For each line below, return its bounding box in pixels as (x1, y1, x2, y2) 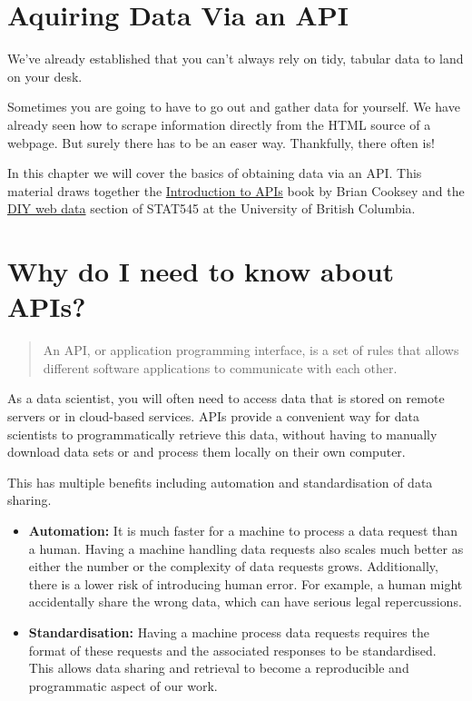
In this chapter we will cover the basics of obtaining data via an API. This (7, 163, 422, 183)
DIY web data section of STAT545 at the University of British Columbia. (7, 199, 416, 218)
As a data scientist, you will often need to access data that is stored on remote (7, 389, 445, 408)
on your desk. (7, 66, 83, 85)
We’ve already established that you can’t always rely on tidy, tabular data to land (7, 49, 464, 68)
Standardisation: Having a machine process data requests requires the (28, 622, 429, 641)
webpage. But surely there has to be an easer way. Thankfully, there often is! (7, 133, 435, 152)
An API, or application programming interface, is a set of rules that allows (43, 341, 459, 360)
